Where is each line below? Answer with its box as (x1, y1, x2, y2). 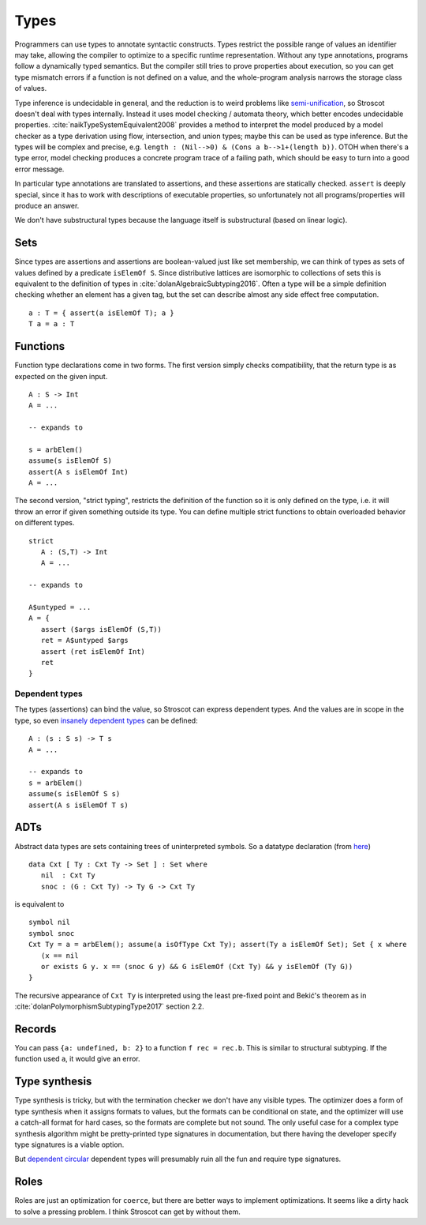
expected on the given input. (14, 371, 108, 381)
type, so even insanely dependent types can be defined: (14, 716, 198, 725)
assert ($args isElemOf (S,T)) (40, 625, 162, 633)
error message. (14, 164, 65, 174)
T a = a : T (28, 320, 75, 329)
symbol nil (28, 918, 71, 927)
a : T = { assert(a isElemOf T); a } (28, 308, 175, 318)
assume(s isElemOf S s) (28, 790, 121, 799)
